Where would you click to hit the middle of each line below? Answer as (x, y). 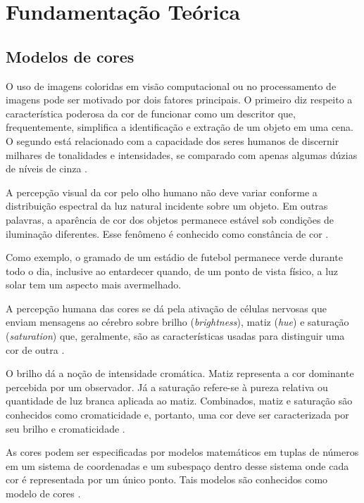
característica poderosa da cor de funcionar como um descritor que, (151, 113)
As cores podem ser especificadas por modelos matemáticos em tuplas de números (182, 452)
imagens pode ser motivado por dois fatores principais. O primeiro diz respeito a (179, 100)
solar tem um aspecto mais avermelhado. (94, 285)
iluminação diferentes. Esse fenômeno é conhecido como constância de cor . (167, 233)
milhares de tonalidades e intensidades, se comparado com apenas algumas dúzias (182, 154)
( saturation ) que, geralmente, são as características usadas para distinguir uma (175, 336)
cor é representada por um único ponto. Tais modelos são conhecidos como (167, 479)
